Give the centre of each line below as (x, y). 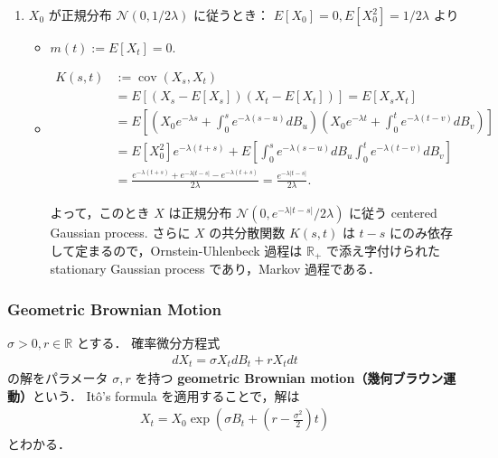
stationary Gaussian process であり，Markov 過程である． (215, 269)
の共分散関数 (247, 233)
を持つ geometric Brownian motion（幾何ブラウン (289, 378)
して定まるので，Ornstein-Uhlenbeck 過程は (176, 250)
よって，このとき (100, 213)
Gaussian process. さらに (120, 233)
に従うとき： (232, 14)
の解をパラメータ (58, 378)
